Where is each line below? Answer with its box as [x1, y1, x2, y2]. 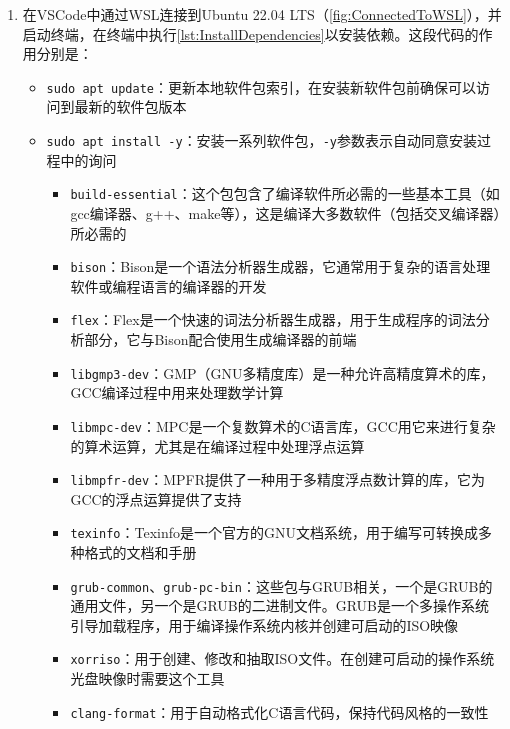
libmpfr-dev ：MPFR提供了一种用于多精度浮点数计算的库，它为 [70, 469, 485, 490]
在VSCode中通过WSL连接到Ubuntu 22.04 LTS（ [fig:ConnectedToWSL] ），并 [22, 4, 502, 24]
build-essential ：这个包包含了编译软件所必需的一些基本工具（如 [70, 183, 500, 204]
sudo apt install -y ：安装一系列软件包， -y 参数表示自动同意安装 [46, 130, 477, 151]
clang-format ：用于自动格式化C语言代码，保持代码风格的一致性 [70, 701, 489, 722]
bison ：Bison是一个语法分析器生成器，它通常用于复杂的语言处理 [70, 256, 491, 277]
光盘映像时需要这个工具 [70, 668, 225, 689]
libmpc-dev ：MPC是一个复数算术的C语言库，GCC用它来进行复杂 [70, 415, 496, 436]
